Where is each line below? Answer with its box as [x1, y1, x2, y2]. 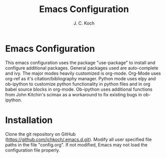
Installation [5, 114, 53, 126]
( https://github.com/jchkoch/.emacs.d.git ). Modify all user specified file [5, 136, 152, 142]
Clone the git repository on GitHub [5, 131, 76, 137]
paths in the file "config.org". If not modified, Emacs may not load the [5, 141, 147, 147]
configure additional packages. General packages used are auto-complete [5, 65, 158, 71]
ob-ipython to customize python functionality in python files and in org [5, 81, 150, 87]
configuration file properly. [5, 147, 60, 153]
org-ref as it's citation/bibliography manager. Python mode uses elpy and [5, 75, 156, 81]
